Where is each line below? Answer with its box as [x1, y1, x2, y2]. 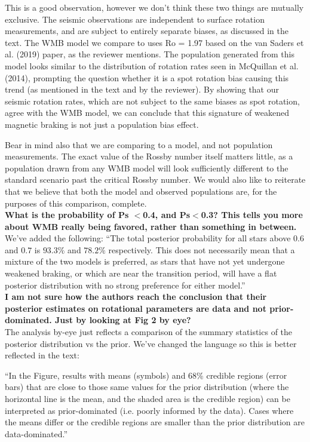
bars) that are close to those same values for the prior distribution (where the [5, 380, 289, 393]
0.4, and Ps [143, 208, 191, 221]
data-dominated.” [5, 427, 68, 440]
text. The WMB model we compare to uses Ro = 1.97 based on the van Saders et [5, 36, 304, 48]
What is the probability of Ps [5, 208, 129, 221]
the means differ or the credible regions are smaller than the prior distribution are [5, 416, 305, 428]
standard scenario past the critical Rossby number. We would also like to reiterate [5, 173, 306, 186]
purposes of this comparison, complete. [5, 197, 147, 209]
